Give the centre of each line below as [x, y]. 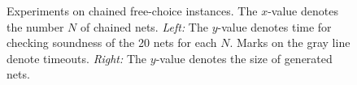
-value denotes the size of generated [244, 58]
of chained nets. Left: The [144, 26]
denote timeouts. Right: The [77, 58]
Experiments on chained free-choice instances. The [132, 11]
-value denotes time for [274, 26]
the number [35, 26]
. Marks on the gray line [290, 42]
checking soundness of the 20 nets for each [112, 42]
